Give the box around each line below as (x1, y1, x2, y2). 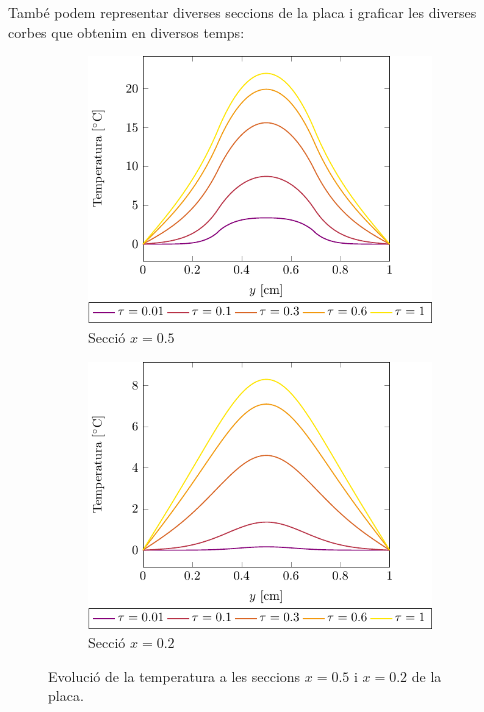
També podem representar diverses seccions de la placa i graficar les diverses (8, 2, 477, 22)
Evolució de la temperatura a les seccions (48, 665, 301, 686)
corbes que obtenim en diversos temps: (8, 21, 245, 42)
